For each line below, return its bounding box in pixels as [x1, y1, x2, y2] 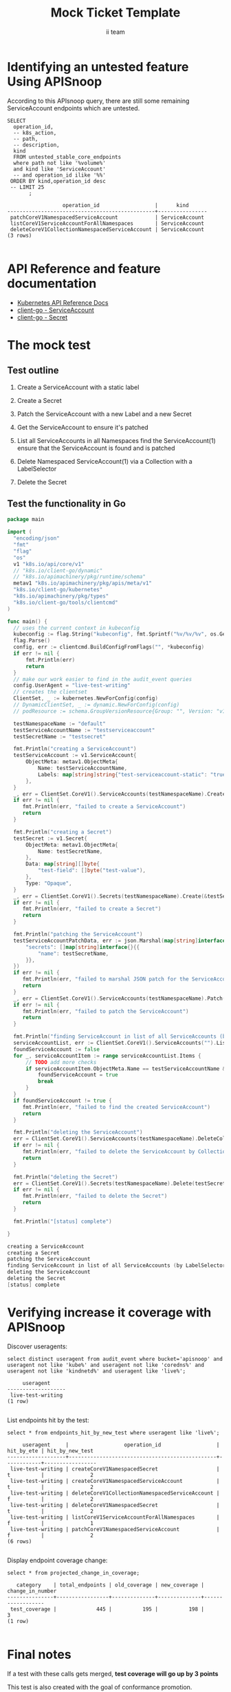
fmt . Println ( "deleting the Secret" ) [13, 1173, 118, 1181]
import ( [7, 529, 32, 535]
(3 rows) [7, 232, 32, 239]
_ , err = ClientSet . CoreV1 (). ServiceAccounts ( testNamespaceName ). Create [13, 790, 226, 798]
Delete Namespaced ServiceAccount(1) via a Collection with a [16, 457, 192, 465]
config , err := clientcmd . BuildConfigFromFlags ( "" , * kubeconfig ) [13, 644, 205, 651]
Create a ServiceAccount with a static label [16, 383, 140, 391]
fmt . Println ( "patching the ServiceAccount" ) [13, 931, 143, 938]
